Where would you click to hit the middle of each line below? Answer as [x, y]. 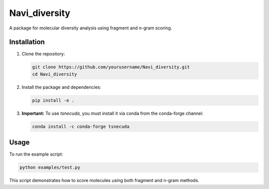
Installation [27, 42]
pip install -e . [53, 100]
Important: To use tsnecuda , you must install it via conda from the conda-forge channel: [113, 113]
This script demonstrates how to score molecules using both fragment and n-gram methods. [104, 181]
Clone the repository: [43, 54]
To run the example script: [36, 154]
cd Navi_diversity [55, 74]
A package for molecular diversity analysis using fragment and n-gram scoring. [91, 28]
